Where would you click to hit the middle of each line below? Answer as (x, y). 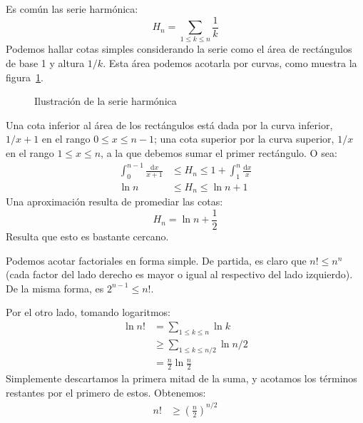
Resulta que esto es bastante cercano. (87, 236)
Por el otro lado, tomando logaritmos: (88, 312)
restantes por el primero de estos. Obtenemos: (106, 392)
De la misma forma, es (55, 288)
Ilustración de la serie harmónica (106, 101)
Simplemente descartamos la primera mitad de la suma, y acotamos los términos (181, 378)
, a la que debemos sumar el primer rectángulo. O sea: (219, 152)
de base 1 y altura (45, 62)
